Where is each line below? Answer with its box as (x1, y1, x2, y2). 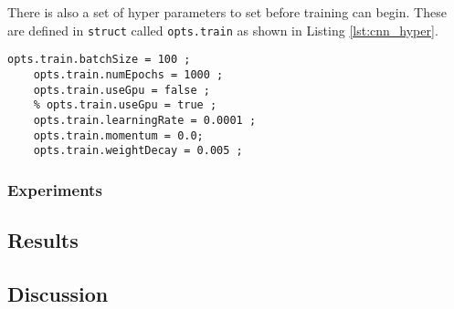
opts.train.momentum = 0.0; (33, 129, 204, 142)
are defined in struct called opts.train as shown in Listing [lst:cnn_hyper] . (7, 20, 438, 39)
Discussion (7, 279, 109, 307)
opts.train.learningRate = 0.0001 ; (33, 113, 257, 127)
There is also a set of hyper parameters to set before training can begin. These (7, 3, 447, 21)
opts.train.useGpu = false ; (33, 83, 210, 97)
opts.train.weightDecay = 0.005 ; (33, 144, 243, 158)
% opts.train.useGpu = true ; (33, 98, 217, 112)
